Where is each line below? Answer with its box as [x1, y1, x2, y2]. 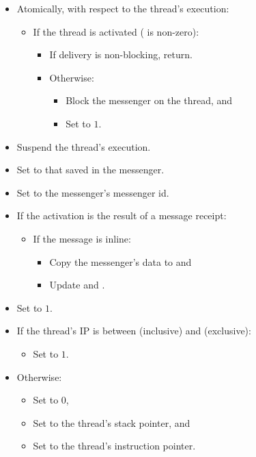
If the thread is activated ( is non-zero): [33, 24, 199, 38]
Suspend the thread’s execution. [16, 139, 151, 153]
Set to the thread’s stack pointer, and [33, 415, 190, 430]
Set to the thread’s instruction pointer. [33, 439, 196, 453]
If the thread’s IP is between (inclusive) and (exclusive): [16, 323, 251, 338]
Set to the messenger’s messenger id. [16, 185, 169, 199]
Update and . [49, 277, 105, 292]
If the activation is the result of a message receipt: [16, 208, 227, 223]
